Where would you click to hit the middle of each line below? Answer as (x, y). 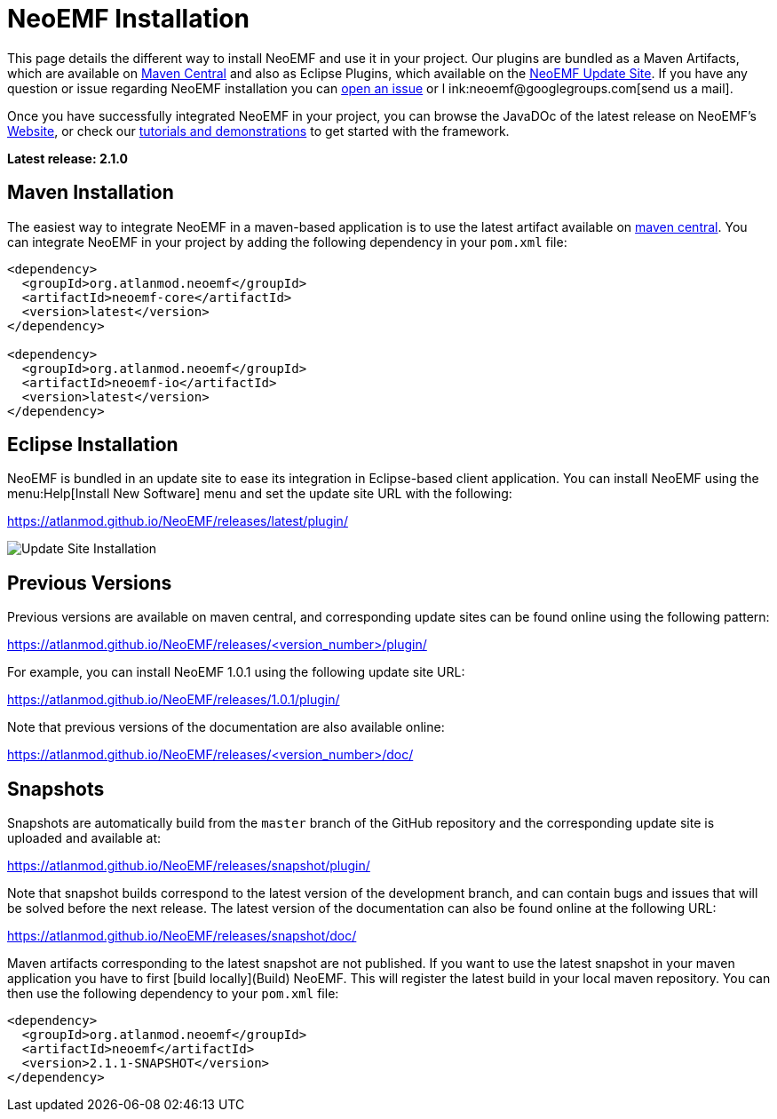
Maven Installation (91, 193)
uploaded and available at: (84, 838)
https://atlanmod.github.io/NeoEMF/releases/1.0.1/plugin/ (174, 700)
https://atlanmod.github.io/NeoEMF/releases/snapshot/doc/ (182, 936)
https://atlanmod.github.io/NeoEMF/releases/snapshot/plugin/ (189, 866)
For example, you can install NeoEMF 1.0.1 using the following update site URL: (236, 672)
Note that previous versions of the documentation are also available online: (226, 727)
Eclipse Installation (93, 445)
